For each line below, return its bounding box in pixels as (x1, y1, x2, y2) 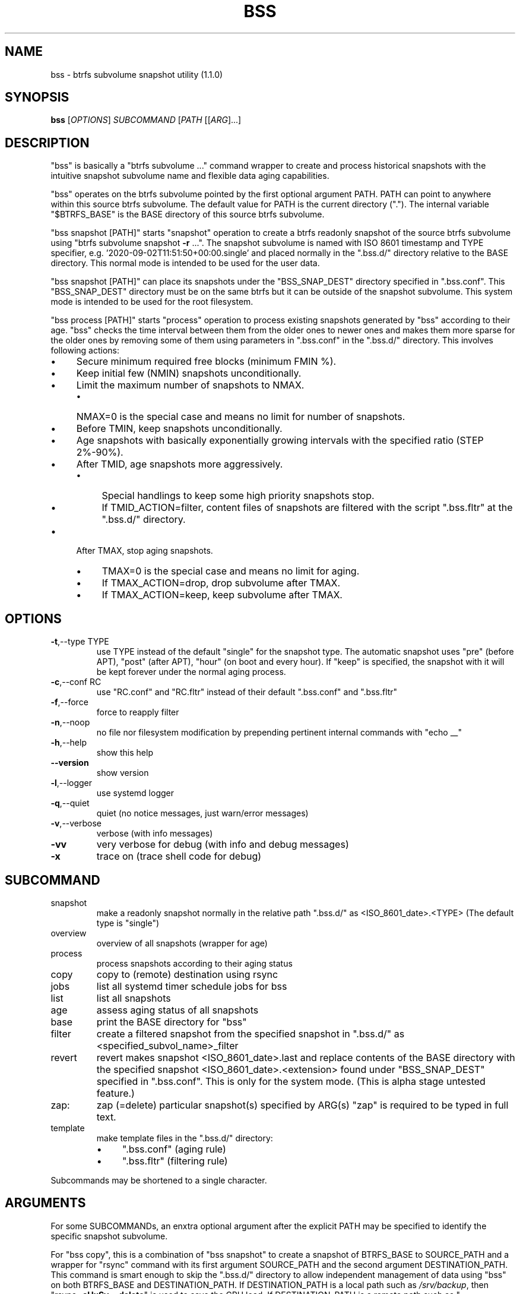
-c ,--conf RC (50, 677, 102, 687)
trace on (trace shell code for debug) (96, 850, 262, 863)
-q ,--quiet (50, 798, 90, 809)
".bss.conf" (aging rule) (122, 1142, 226, 1155)
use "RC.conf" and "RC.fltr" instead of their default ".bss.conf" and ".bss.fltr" (96, 687, 398, 698)
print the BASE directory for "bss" (96, 1015, 247, 1028)
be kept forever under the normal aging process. (96, 667, 286, 677)
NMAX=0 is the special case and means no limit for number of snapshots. (76, 411, 405, 423)
